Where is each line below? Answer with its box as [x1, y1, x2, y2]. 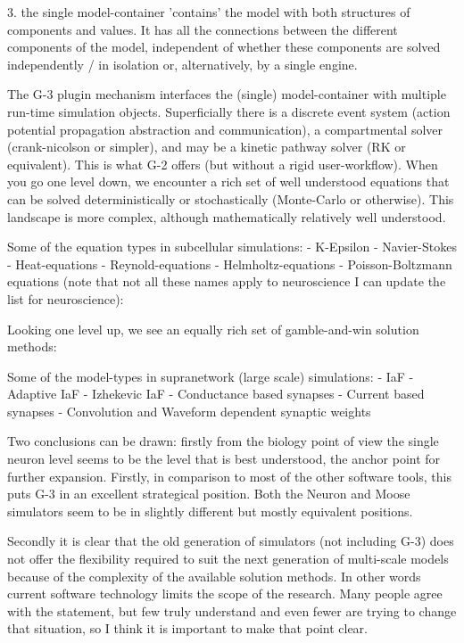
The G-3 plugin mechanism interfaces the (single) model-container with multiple [7, 85, 446, 103]
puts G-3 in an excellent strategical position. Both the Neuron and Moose [7, 484, 410, 503]
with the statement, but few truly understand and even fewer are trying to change [7, 601, 457, 620]
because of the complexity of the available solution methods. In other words [7, 566, 421, 585]
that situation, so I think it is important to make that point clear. [7, 619, 368, 638]
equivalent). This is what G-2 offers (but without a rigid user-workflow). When [7, 154, 438, 173]
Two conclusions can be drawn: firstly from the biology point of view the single [7, 432, 439, 450]
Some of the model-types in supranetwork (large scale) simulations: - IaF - [7, 367, 414, 385]
